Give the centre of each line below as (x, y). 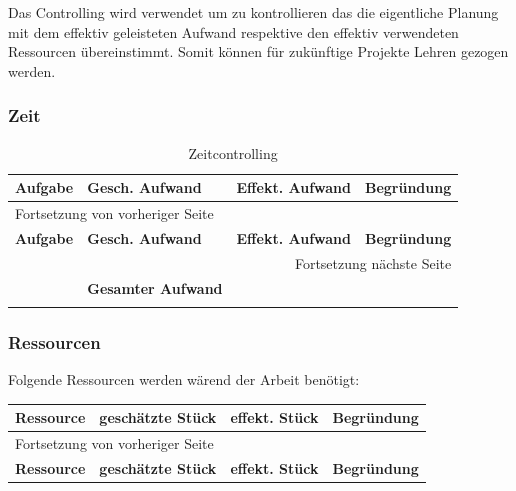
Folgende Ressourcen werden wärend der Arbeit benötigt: (184, 379)
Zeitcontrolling (233, 152)
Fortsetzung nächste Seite (373, 262)
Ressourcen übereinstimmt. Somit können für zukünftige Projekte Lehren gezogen (258, 51)
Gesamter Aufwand (155, 287)
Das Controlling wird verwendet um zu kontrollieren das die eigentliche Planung (253, 12)
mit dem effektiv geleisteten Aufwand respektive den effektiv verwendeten (233, 31)
